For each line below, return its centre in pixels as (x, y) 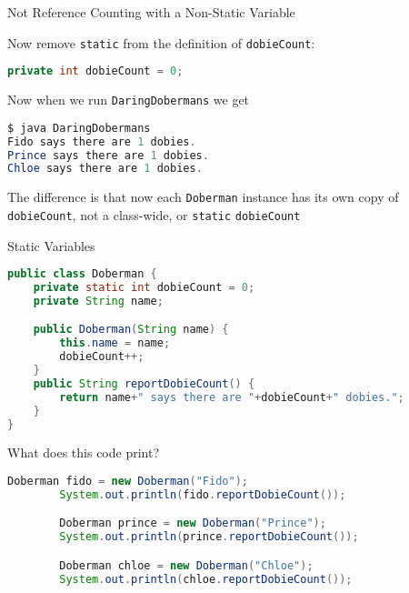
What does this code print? (84, 452)
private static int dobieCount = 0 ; (144, 288)
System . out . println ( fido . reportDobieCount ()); (203, 494)
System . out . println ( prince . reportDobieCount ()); (209, 537)
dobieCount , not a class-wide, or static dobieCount (154, 214)
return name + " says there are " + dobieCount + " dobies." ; (232, 397)
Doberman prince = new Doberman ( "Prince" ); (193, 523)
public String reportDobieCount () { (144, 383)
